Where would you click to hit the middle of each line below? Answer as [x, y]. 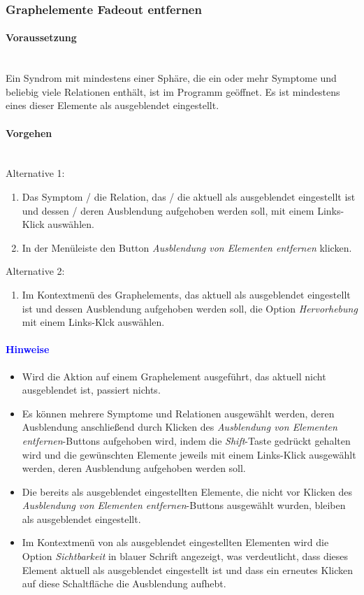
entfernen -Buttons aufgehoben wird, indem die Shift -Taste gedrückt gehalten [186, 440]
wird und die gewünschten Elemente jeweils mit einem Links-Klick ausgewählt [189, 454]
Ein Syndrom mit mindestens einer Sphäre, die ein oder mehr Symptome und [171, 78]
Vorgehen [29, 132]
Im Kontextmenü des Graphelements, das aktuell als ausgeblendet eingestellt [186, 294]
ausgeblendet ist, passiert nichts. [91, 390]
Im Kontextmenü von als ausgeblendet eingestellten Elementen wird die [175, 542]
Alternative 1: [35, 173]
